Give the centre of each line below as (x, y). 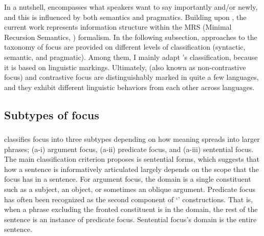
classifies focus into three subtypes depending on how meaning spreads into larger (132, 139)
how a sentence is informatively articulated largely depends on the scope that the (131, 169)
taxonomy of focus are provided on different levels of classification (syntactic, (125, 47)
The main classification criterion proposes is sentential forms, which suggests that (132, 159)
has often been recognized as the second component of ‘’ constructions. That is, (129, 199)
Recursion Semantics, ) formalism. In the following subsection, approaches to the (131, 37)
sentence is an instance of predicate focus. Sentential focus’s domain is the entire (130, 219)
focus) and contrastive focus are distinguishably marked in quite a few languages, (131, 77)
